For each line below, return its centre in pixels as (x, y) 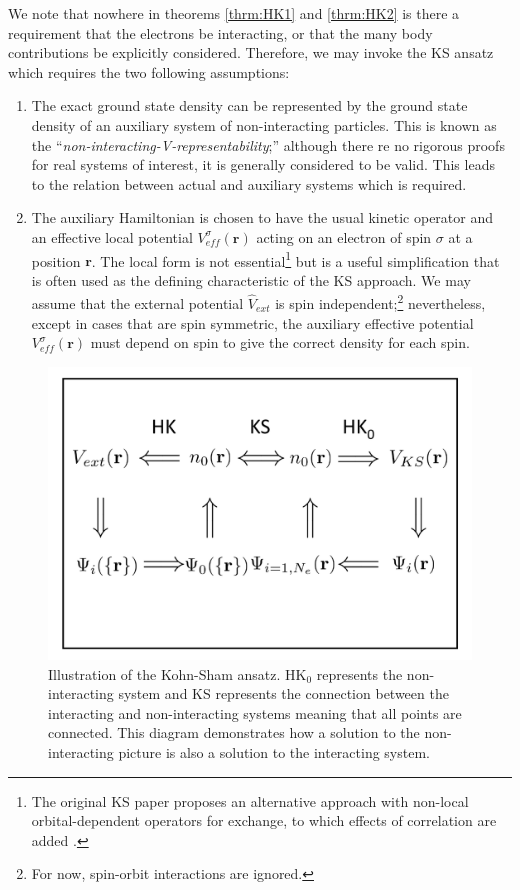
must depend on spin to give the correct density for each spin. (280, 342)
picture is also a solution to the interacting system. (274, 751)
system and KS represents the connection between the (283, 693)
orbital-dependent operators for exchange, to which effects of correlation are (264, 820)
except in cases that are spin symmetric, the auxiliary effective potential (252, 322)
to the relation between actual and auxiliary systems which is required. (249, 183)
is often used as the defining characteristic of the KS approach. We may (251, 279)
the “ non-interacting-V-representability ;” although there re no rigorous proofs (268, 144)
